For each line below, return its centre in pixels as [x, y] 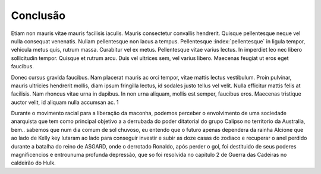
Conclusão [38, 15]
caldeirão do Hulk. [33, 163]
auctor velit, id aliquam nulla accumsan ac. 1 [65, 102]
